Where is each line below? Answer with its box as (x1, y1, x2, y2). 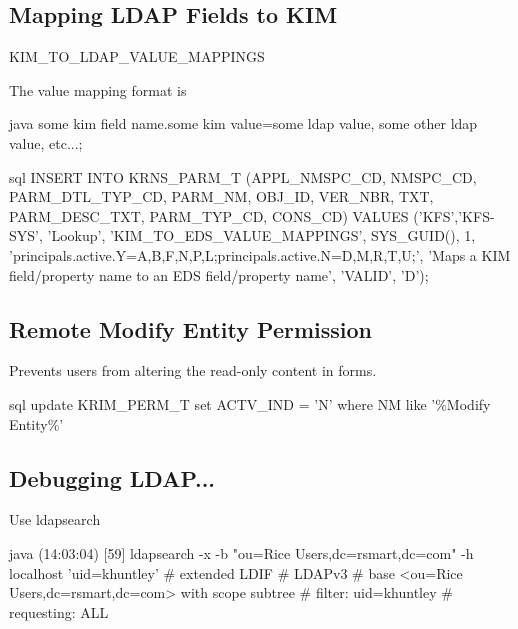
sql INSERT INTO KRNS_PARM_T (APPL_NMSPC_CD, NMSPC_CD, (9, 166, 477, 187)
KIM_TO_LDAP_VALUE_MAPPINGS (9, 46, 265, 67)
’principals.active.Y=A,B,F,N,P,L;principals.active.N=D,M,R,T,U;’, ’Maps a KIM (9, 244, 511, 265)
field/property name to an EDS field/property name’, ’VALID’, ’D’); (9, 264, 429, 285)
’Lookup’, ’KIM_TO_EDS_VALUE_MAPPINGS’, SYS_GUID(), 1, (47, 225, 476, 246)
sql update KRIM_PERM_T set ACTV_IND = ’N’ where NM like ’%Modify (9, 393, 491, 414)
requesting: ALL (9, 601, 109, 622)
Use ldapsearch (9, 509, 101, 530)
